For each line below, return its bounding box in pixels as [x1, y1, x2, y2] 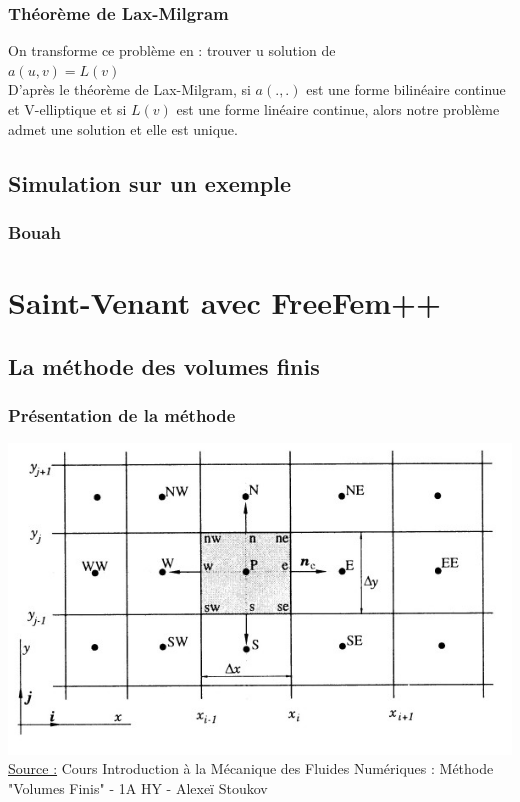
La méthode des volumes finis [8, 350, 320, 381]
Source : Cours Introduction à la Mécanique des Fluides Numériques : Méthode [8, 758, 494, 779]
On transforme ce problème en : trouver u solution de [8, 40, 336, 61]
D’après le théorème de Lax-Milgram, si [8, 79, 251, 100]
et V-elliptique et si [8, 99, 127, 119]
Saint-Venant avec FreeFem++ [8, 282, 442, 322]
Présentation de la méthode [8, 402, 236, 427]
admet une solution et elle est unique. [8, 118, 238, 139]
